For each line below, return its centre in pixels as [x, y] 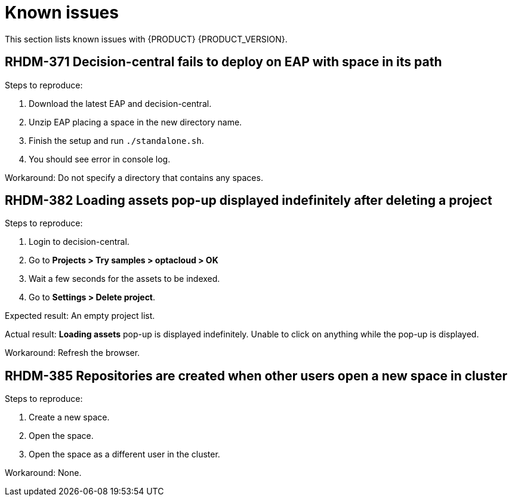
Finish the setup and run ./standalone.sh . [116, 140]
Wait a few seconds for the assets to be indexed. [124, 279]
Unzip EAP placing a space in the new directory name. [135, 122]
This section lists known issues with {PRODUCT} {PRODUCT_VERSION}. [146, 39]
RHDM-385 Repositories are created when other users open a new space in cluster [256, 376]
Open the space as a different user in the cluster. [124, 454]
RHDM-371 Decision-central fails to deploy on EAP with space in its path [223, 62]
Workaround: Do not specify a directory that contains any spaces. [134, 177]
